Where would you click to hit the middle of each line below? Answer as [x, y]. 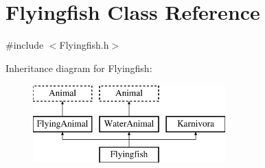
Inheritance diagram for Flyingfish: [79, 68]
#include [25, 45]
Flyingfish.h [84, 45]
